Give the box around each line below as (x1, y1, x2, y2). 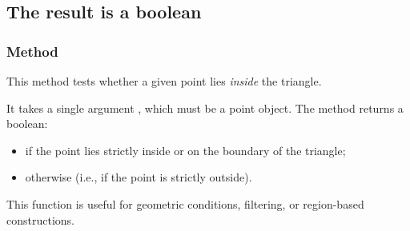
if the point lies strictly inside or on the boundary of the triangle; (25, 141, 346, 158)
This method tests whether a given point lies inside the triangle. (6, 73, 322, 89)
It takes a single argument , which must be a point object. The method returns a (6, 99, 404, 116)
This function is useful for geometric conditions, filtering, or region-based (6, 195, 364, 212)
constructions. (6, 211, 74, 228)
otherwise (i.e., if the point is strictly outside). (25, 169, 252, 185)
